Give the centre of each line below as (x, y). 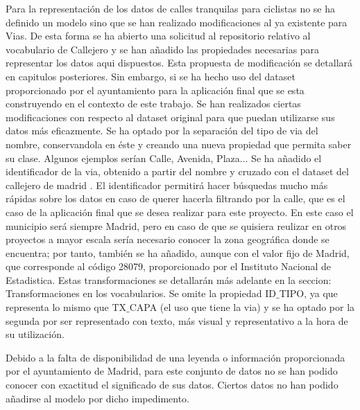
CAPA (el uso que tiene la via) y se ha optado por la (242, 307)
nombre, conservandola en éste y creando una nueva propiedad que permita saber (179, 144)
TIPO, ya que (308, 293)
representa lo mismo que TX (66, 307)
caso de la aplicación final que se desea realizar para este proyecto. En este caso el (180, 212)
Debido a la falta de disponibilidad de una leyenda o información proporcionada (175, 357)
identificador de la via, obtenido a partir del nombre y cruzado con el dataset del (177, 171)
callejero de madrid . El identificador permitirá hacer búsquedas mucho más (167, 185)
